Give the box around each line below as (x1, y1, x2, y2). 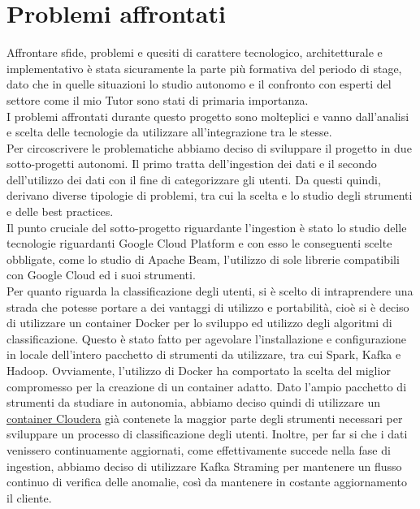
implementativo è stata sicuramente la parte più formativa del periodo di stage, (6, 59, 402, 76)
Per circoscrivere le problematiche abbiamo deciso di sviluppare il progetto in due (6, 139, 412, 156)
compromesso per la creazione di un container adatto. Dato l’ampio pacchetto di (6, 377, 407, 395)
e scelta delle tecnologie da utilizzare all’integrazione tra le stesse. (6, 123, 332, 140)
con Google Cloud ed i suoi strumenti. (6, 266, 196, 283)
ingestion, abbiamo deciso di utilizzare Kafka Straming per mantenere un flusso (6, 457, 402, 474)
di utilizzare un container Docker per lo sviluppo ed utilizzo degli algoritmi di (6, 314, 392, 331)
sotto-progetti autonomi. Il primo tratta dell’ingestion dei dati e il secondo (6, 155, 377, 172)
